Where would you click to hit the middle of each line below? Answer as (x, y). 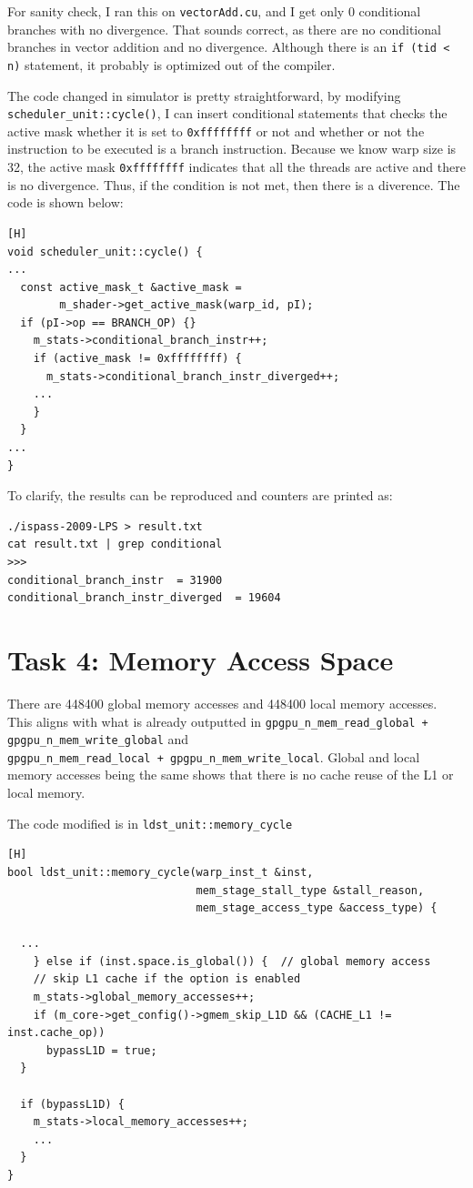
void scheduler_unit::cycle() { (105, 252)
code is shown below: (65, 202)
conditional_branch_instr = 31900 (115, 580)
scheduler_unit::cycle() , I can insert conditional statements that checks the (227, 113)
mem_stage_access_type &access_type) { (317, 908)
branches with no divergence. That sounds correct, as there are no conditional (224, 29)
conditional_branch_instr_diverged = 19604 (144, 598)
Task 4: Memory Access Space (201, 659)
